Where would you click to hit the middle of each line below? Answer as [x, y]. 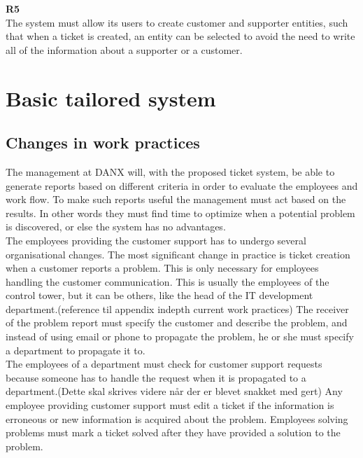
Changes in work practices [103, 143]
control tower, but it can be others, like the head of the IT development [159, 295]
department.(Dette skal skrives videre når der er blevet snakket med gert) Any [174, 391]
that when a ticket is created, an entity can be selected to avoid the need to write [180, 36]
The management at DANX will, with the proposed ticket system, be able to [170, 171]
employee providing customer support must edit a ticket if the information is [170, 405]
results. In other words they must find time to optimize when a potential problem [180, 213]
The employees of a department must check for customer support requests [164, 364]
